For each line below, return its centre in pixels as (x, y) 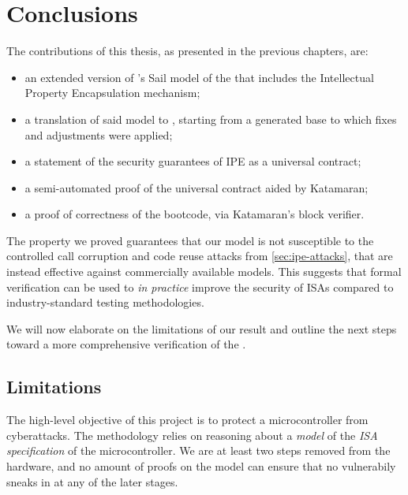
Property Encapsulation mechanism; (112, 93)
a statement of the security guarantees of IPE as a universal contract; (193, 161)
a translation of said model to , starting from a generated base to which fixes (211, 119)
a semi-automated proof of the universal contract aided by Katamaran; (197, 187)
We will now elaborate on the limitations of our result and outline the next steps (202, 328)
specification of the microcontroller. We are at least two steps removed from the (198, 450)
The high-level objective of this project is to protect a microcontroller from (187, 420)
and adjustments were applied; (99, 134)
